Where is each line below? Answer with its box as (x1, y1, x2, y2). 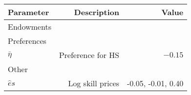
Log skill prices (68, 77, 119, 89)
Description (74, 6, 119, 18)
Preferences (8, 35, 47, 46)
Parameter (8, 6, 49, 18)
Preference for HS (59, 49, 119, 60)
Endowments (8, 21, 52, 32)
